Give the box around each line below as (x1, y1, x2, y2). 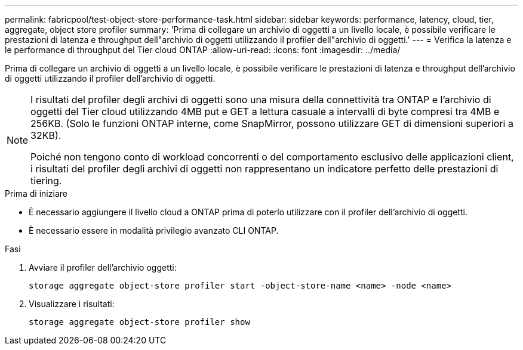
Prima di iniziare (5, 188, 67, 199)
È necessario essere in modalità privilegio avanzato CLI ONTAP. (29, 225, 279, 236)
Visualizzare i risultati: (29, 299, 115, 309)
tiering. (30, 175, 62, 187)
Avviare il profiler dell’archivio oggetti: (29, 262, 177, 272)
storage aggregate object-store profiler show (29, 317, 250, 327)
